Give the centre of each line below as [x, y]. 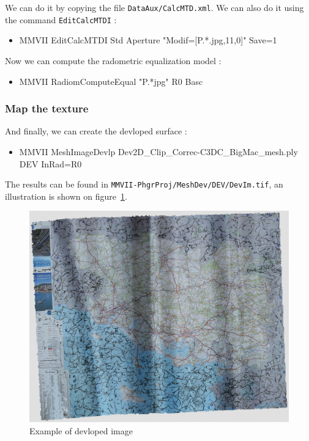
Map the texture [47, 108]
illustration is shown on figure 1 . [66, 196]
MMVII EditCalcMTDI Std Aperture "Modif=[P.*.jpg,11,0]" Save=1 [148, 40]
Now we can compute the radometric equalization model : [113, 60]
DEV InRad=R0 [50, 163]
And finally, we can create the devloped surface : [96, 131]
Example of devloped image [81, 430]
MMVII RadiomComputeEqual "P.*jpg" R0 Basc [111, 81]
